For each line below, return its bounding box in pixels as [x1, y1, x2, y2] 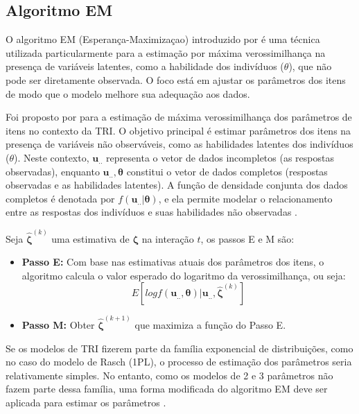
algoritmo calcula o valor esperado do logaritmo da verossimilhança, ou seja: [21, 268, 346, 282]
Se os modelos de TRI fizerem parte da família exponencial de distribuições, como [6, 340, 353, 355]
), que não [288, 59, 332, 74]
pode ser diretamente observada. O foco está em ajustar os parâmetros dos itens [6, 72, 346, 87]
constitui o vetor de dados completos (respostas [126, 164, 328, 178]
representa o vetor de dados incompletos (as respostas [106, 150, 334, 164]
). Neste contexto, [14, 150, 89, 164]
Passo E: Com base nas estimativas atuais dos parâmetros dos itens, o [21, 255, 324, 269]
